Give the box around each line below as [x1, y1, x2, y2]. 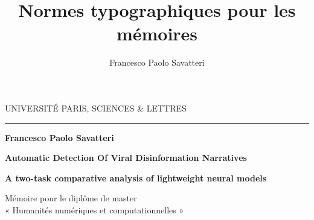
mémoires [116, 21, 198, 46]
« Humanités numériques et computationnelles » [5, 203, 184, 216]
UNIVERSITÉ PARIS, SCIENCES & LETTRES [5, 101, 187, 114]
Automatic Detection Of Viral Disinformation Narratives [5, 151, 247, 164]
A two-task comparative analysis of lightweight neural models [5, 171, 267, 184]
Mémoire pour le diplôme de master [5, 192, 137, 204]
